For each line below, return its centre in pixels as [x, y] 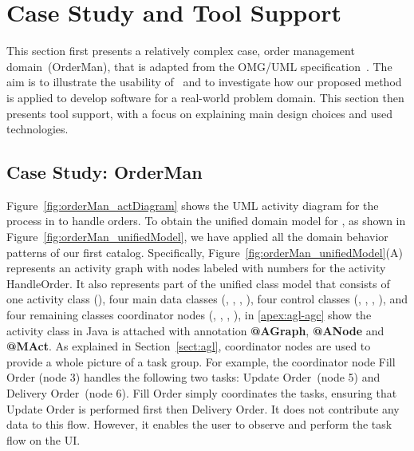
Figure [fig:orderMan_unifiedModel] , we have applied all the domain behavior [197, 237]
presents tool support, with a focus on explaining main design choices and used [200, 113]
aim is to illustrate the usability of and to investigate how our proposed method [204, 82]
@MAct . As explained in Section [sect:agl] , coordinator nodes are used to [189, 346]
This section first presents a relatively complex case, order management [181, 51]
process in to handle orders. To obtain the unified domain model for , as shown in [206, 221]
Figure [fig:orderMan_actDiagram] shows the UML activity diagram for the [193, 205]
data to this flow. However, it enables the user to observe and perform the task [199, 424]
